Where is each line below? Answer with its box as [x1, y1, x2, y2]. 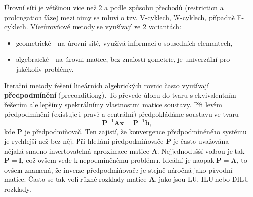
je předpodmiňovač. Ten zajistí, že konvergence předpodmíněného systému [24, 126, 247, 137]
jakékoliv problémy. [16, 63, 74, 74]
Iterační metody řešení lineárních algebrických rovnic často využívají [4, 80, 209, 90]
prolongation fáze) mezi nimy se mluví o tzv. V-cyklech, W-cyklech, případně [4, 12, 235, 22]
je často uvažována [173, 136, 229, 146]
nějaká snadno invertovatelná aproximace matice [4, 145, 149, 156]
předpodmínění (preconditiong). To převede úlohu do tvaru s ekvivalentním [4, 90, 236, 100]
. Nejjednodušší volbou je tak [157, 145, 245, 156]
